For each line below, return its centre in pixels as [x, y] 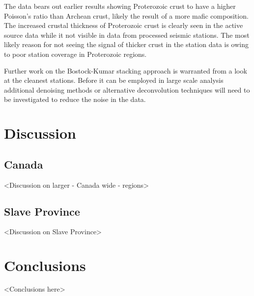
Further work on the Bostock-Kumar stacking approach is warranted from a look [126, 70]
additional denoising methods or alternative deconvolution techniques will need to [127, 89]
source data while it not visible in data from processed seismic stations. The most [127, 35]
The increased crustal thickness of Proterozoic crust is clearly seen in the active [124, 25]
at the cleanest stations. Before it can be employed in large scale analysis [114, 80]
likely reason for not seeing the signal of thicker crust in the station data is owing [126, 44]
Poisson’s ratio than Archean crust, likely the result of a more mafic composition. [126, 15]
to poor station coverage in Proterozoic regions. [75, 54]
